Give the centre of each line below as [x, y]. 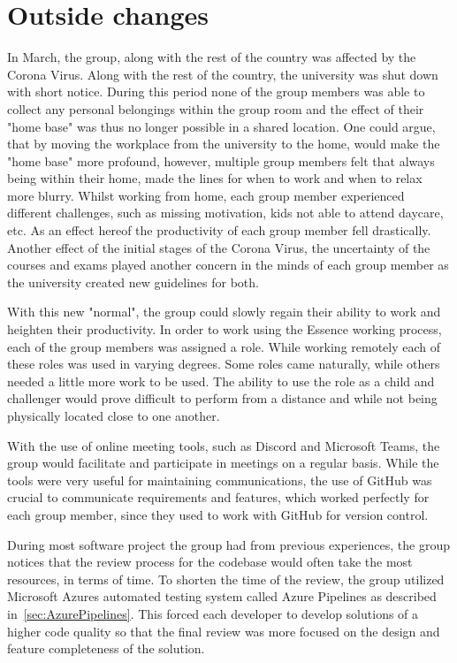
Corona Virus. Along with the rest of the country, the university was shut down [223, 74]
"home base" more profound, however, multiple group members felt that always [221, 160]
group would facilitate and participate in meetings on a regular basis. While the [223, 463]
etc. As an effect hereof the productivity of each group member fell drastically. [219, 230]
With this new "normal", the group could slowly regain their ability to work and [224, 312]
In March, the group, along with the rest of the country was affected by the [212, 57]
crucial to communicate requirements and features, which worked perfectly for [218, 497]
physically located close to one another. [114, 415]
